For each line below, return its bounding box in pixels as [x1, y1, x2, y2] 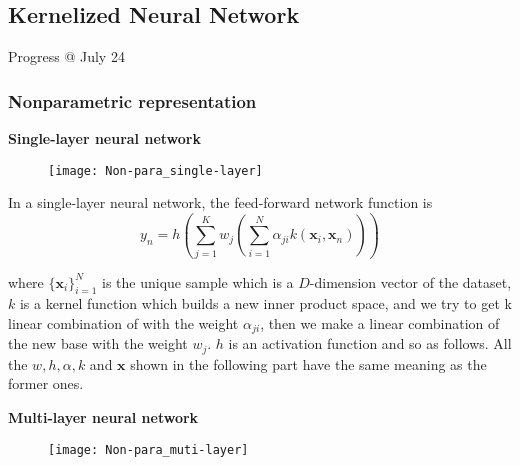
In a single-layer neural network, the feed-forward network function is [8, 192, 433, 213]
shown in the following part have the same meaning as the [130, 353, 487, 374]
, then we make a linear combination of [260, 312, 500, 333]
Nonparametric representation [8, 88, 257, 113]
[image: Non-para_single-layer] [48, 163, 263, 178]
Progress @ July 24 [8, 46, 125, 67]
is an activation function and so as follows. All [228, 333, 512, 354]
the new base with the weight [8, 333, 188, 354]
